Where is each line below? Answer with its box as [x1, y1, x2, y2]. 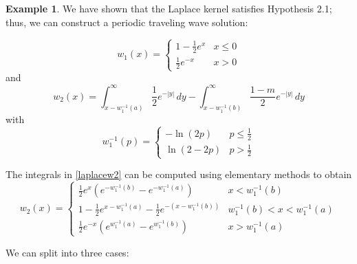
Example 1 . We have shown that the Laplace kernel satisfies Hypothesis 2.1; [6, 1, 332, 15]
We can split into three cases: [6, 245, 129, 259]
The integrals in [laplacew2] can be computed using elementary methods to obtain [6, 167, 352, 181]
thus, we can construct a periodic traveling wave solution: [6, 14, 248, 29]
